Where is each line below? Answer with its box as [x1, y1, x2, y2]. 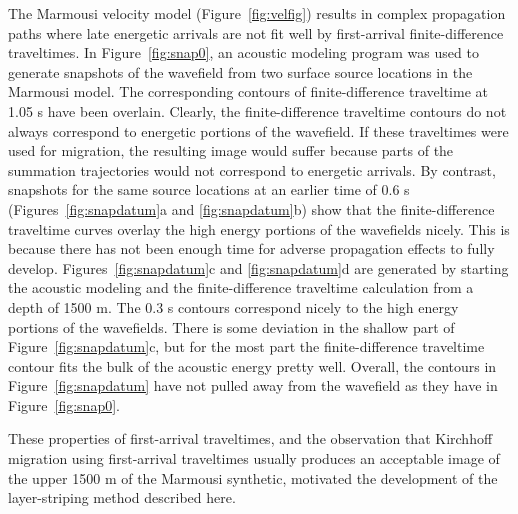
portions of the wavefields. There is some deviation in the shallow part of [8, 316, 455, 337]
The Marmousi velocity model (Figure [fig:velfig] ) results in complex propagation [8, 3, 506, 23]
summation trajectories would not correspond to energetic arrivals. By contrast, [8, 159, 496, 180]
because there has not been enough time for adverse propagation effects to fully [8, 238, 495, 259]
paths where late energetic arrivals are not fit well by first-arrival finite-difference [8, 22, 504, 43]
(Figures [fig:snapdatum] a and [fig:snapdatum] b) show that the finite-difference [8, 198, 495, 219]
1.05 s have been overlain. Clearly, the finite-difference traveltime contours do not [8, 100, 507, 121]
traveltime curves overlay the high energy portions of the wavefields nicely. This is [8, 218, 510, 239]
